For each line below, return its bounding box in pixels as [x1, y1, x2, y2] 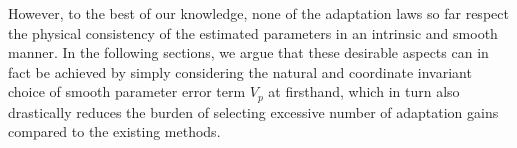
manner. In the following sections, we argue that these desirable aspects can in [8, 42, 489, 63]
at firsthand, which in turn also [268, 81, 460, 102]
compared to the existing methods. [8, 121, 221, 142]
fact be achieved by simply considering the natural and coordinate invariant [8, 61, 472, 82]
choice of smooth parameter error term [8, 81, 246, 102]
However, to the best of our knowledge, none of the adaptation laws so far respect [8, 3, 509, 23]
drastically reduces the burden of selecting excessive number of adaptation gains [8, 101, 499, 122]
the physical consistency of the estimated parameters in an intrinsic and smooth [8, 22, 498, 43]
